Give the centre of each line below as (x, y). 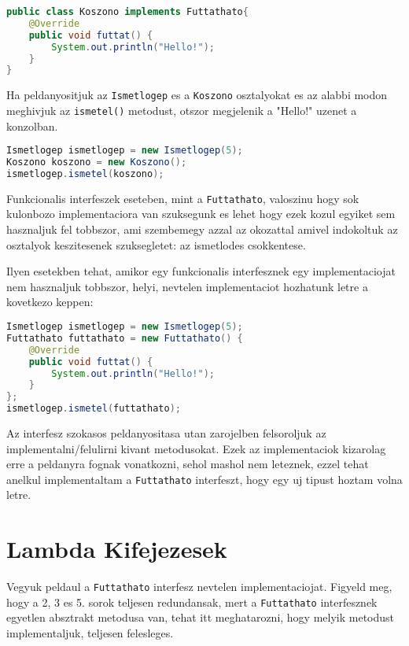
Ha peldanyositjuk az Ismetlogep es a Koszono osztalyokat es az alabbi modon (197, 95)
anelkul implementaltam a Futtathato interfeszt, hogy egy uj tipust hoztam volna (204, 479)
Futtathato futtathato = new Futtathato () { (125, 338)
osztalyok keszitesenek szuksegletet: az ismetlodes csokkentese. (156, 244)
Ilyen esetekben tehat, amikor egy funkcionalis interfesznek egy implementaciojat (201, 271)
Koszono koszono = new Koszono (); (97, 162)
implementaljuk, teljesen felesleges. (90, 633)
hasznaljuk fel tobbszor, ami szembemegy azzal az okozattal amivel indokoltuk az (202, 229)
